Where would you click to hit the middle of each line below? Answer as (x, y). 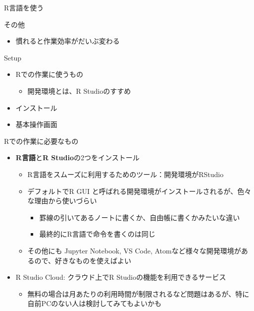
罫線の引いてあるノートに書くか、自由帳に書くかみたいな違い (140, 217)
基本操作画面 (36, 124)
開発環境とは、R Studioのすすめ (79, 91)
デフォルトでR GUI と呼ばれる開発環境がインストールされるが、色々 (139, 191)
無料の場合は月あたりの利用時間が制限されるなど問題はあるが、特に (138, 293)
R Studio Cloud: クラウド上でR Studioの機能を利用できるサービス (121, 277)
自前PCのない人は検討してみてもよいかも (95, 303)
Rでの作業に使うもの (50, 74)
